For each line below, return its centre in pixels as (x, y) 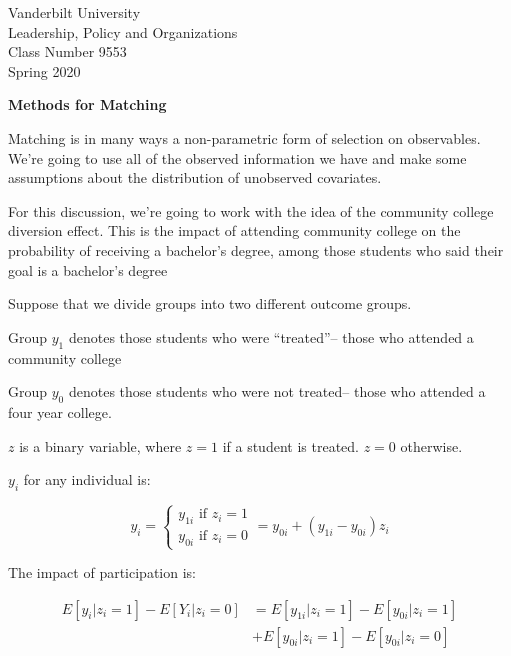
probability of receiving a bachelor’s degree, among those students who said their (256, 249)
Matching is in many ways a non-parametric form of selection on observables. (244, 137)
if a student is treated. (290, 445)
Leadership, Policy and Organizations (123, 31)
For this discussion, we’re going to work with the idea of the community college (251, 210)
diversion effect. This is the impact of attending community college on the (234, 230)
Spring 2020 (44, 70)
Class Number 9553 (67, 51)
